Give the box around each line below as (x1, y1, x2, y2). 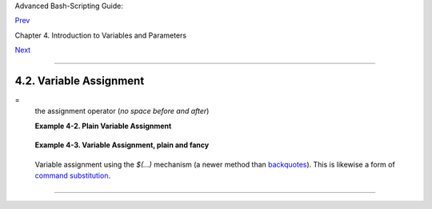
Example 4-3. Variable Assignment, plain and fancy (34, 140, 210, 150)
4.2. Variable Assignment (14, 74, 145, 87)
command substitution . (34, 171, 111, 180)
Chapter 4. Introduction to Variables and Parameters (14, 30, 187, 40)
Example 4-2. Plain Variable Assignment (34, 121, 172, 131)
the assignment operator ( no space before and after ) (34, 107, 210, 116)
